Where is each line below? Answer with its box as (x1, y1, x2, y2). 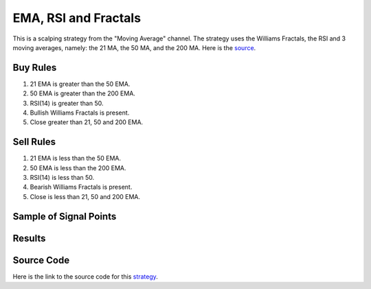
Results (12, 232, 46, 244)
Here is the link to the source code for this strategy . (12, 272, 158, 281)
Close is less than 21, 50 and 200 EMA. (30, 192, 141, 200)
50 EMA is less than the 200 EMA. (30, 163, 126, 172)
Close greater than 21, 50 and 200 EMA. (30, 118, 144, 126)
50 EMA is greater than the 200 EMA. (30, 89, 135, 97)
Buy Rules (12, 62, 57, 73)
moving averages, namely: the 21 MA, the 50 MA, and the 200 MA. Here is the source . (12, 43, 256, 51)
